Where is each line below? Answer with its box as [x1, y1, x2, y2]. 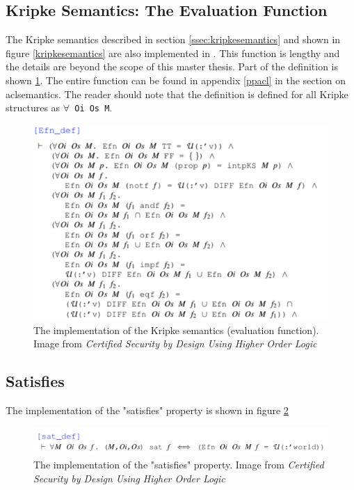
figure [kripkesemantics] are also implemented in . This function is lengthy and [6, 45, 340, 60]
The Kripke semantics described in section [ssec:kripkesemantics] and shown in [6, 32, 341, 47]
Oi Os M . [74, 100, 113, 115]
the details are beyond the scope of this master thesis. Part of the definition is [6, 59, 339, 74]
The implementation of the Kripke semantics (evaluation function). [33, 322, 319, 337]
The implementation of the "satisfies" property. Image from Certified [33, 457, 324, 472]
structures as [6, 100, 61, 115]
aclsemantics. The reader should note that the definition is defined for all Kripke [6, 86, 348, 101]
